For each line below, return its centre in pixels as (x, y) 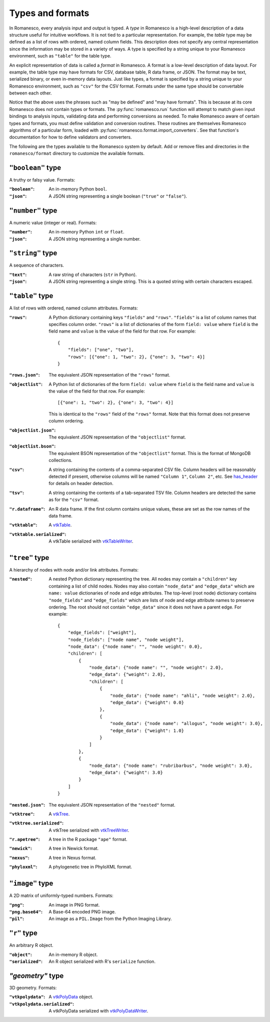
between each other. (30, 93)
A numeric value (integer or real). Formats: (53, 222)
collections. (60, 460)
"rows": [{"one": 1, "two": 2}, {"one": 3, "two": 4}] (136, 357)
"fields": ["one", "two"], (101, 350)
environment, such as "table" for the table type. (60, 56)
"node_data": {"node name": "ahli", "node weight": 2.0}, (183, 695)
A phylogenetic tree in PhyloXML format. (90, 867)
